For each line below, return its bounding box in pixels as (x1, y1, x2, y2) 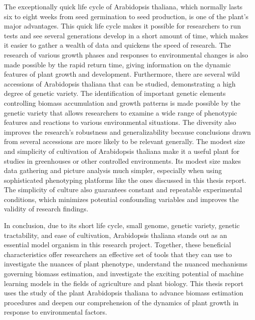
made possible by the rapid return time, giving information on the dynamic (4, 59, 231, 69)
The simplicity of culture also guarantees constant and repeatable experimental (4, 184, 242, 195)
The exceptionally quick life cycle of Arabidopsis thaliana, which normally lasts (4, 1, 243, 11)
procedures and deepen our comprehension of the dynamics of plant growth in (4, 297, 239, 307)
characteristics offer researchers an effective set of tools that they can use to (4, 249, 232, 259)
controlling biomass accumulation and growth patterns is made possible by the (4, 97, 241, 108)
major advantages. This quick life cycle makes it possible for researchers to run (4, 21, 241, 31)
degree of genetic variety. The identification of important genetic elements (4, 88, 226, 98)
